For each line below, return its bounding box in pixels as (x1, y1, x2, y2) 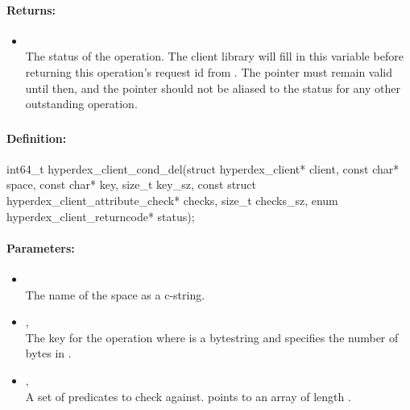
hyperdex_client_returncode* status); (6, 207, 195, 224)
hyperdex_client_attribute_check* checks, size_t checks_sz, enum (6, 192, 338, 209)
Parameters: (6, 239, 75, 256)
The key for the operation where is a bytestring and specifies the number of (25, 328, 399, 345)
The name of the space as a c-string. (25, 286, 205, 303)
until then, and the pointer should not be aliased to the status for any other (25, 79, 400, 96)
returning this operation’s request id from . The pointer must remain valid (25, 63, 393, 80)
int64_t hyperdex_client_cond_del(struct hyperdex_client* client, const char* (6, 160, 400, 177)
